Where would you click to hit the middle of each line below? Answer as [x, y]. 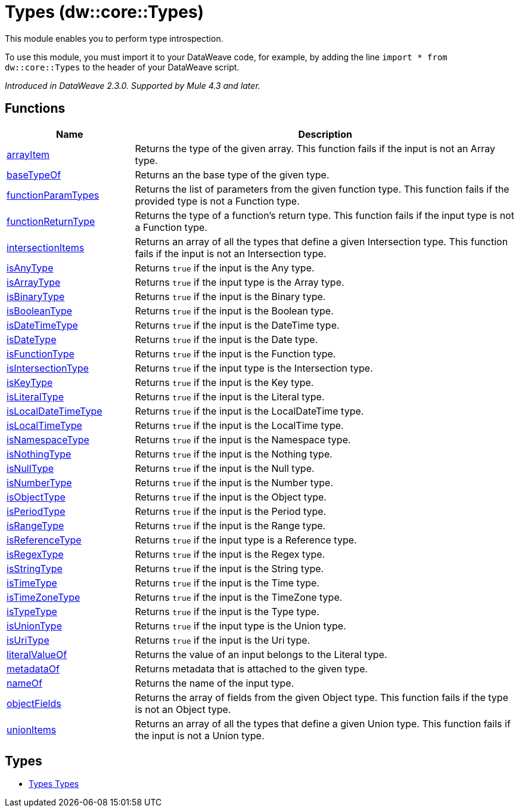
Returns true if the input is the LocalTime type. [239, 425]
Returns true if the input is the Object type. [231, 497]
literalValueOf [37, 654]
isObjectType [36, 497]
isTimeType [32, 583]
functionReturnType [51, 221]
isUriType [28, 640]
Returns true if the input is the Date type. [226, 339]
